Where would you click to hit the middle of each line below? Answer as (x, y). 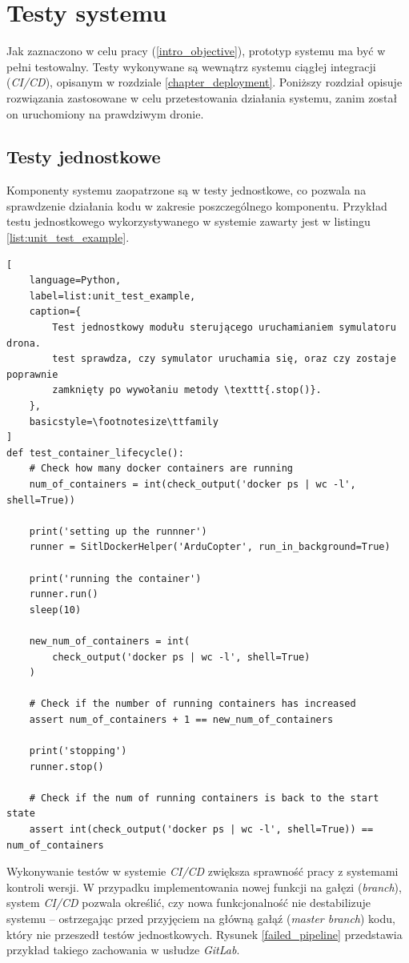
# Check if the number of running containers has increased (192, 704)
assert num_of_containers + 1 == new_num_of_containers (181, 719)
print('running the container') (115, 578)
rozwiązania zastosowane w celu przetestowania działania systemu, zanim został (202, 97)
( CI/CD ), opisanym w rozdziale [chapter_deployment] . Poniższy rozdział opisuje (204, 82)
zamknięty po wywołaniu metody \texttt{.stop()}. (187, 390)
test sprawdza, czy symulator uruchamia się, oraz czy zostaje (224, 359)
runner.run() (64, 594)
